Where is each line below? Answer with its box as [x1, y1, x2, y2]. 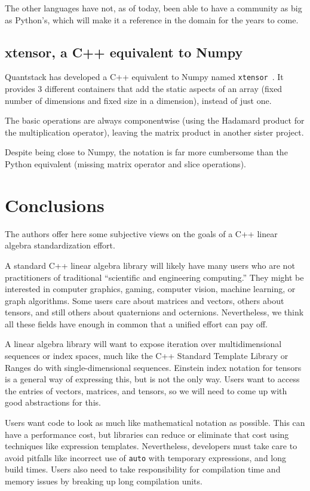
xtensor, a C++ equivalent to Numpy [5, 42, 243, 61]
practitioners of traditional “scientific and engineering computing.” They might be [5, 271, 304, 283]
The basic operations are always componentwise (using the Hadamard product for [5, 114, 305, 127]
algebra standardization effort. [5, 239, 115, 251]
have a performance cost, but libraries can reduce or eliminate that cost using [5, 428, 289, 440]
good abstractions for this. [5, 396, 101, 409]
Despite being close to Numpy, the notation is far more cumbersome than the [5, 146, 288, 158]
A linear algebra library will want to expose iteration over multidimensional [5, 337, 282, 350]
